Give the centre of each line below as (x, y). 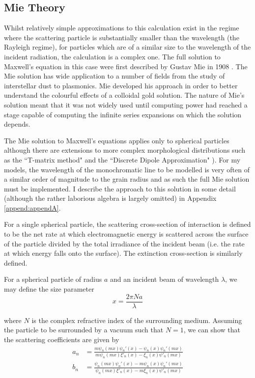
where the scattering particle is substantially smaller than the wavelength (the (122, 37)
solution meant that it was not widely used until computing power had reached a (126, 104)
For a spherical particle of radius (53, 279)
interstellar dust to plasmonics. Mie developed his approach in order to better (121, 85)
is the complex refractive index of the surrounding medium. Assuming (137, 320)
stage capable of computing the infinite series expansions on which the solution (123, 114)
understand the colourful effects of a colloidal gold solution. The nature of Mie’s (124, 95)
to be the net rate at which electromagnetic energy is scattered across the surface (126, 234)
